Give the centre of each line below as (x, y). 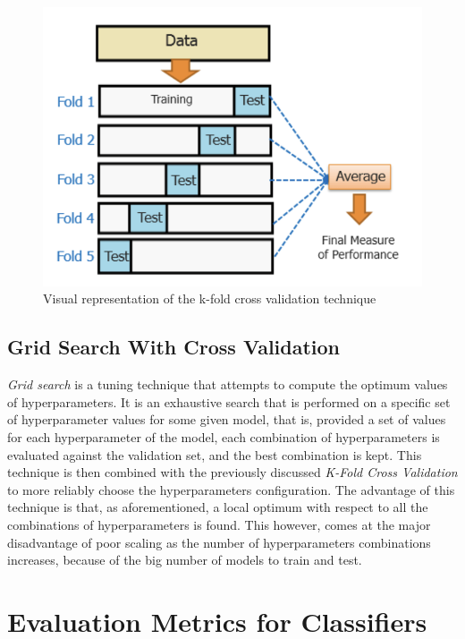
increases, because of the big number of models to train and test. (185, 560)
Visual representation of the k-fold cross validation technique (210, 298)
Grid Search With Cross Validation (174, 347)
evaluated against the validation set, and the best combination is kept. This (215, 454)
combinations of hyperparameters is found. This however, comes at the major (219, 525)
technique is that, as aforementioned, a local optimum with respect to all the (218, 507)
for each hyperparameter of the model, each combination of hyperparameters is (224, 437)
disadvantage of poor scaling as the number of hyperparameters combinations (219, 542)
